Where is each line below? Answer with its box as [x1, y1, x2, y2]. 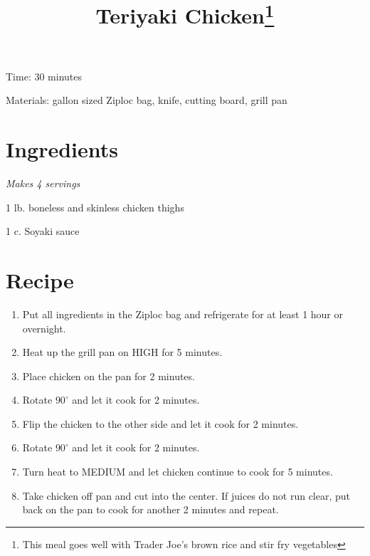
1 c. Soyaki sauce [6, 224, 80, 238]
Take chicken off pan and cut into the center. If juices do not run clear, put [22, 488, 351, 503]
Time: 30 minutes [6, 68, 83, 83]
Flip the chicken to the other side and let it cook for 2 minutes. [22, 416, 299, 431]
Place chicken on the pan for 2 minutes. [22, 368, 195, 383]
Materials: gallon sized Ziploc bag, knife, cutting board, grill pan [6, 93, 287, 107]
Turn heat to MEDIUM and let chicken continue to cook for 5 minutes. [22, 464, 333, 479]
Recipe [6, 265, 74, 294]
